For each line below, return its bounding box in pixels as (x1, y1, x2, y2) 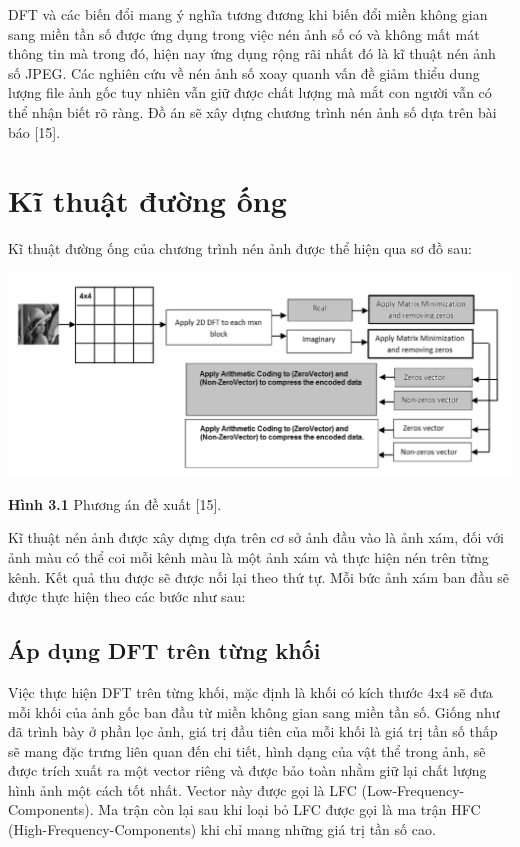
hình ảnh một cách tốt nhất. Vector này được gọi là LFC (8, 779, 357, 800)
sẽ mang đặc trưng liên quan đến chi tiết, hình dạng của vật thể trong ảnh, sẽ (8, 740, 486, 761)
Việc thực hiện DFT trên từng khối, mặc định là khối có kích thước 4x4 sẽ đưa (8, 681, 493, 702)
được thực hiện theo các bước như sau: (8, 586, 246, 607)
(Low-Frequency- (361, 779, 465, 800)
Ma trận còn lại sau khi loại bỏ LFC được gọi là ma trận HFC (98, 799, 481, 820)
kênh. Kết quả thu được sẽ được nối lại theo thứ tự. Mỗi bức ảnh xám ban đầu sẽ (8, 566, 510, 587)
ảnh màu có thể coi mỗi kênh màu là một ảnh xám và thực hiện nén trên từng (8, 546, 489, 567)
